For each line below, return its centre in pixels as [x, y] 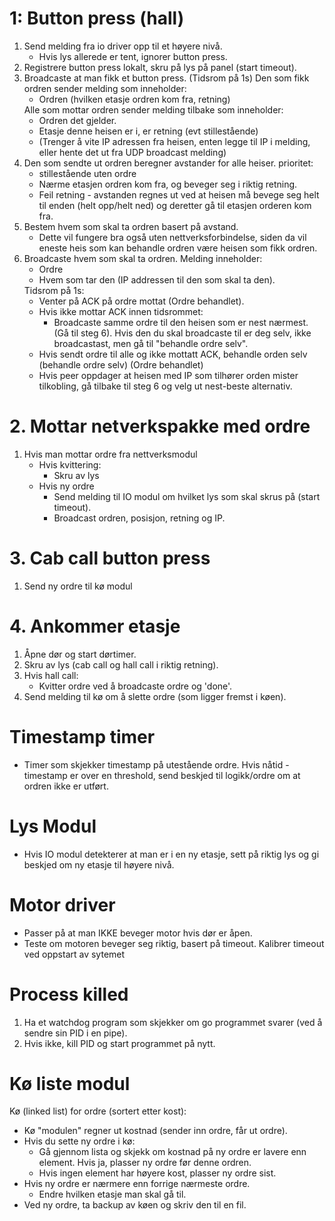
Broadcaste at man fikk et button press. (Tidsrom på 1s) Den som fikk [166, 78]
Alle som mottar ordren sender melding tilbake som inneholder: [153, 109]
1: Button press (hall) [97, 18]
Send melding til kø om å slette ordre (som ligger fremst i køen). [155, 696]
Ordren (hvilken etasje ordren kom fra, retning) [134, 99]
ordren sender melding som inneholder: [105, 88]
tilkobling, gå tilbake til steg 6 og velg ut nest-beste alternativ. [165, 386]
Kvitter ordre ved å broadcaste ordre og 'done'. [135, 686]
